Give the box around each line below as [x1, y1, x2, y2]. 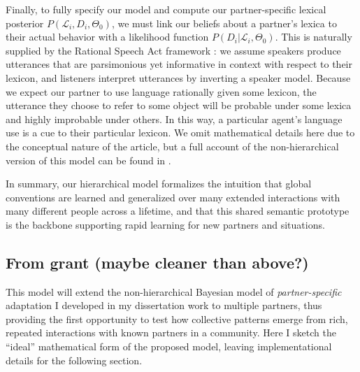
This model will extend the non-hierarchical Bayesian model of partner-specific [6, 284, 342, 299]
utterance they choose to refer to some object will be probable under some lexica [6, 98, 352, 113]
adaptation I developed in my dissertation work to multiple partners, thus [6, 298, 322, 313]
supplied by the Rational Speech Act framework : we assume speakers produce [6, 43, 341, 57]
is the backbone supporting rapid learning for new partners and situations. [6, 217, 325, 231]
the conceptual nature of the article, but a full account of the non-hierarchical [6, 138, 339, 153]
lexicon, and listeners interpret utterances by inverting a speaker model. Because [6, 70, 351, 85]
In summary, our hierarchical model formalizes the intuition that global [6, 176, 312, 191]
